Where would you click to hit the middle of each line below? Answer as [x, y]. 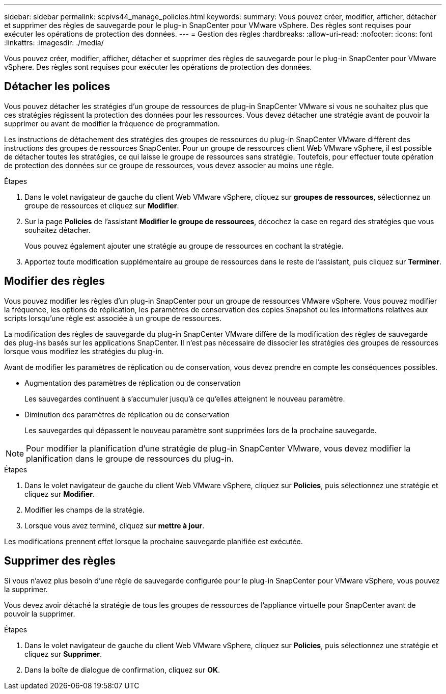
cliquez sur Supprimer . [63, 654]
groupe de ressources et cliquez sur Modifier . [102, 205]
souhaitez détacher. [58, 230]
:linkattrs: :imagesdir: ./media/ [54, 43]
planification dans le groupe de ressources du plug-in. [130, 458]
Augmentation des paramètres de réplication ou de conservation [133, 383]
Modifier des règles [54, 281]
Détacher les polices [57, 87]
